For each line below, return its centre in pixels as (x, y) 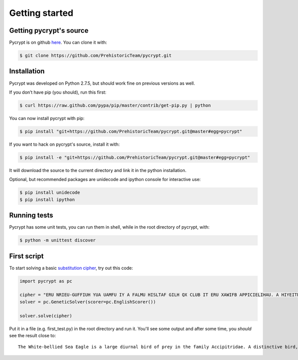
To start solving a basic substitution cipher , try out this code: (71, 268)
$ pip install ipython (47, 199)
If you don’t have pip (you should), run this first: (58, 92)
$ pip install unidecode (50, 193)
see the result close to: (33, 335)
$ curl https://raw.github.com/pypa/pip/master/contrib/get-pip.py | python (115, 105)
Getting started (41, 13)
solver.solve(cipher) (46, 316)
